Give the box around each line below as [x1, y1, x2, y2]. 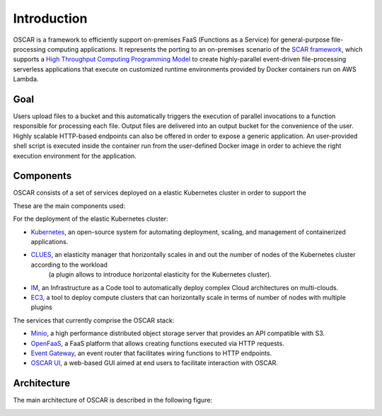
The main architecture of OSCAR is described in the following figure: [13, 396, 212, 405]
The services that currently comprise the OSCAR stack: [13, 316, 175, 325]
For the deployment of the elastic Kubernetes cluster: [13, 214, 169, 223]
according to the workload [30, 260, 108, 269]
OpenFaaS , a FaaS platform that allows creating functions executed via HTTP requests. [30, 339, 284, 347]
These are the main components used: [13, 202, 126, 210]
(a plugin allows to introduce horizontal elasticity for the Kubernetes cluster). [48, 270, 272, 279]
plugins [30, 303, 52, 311]
